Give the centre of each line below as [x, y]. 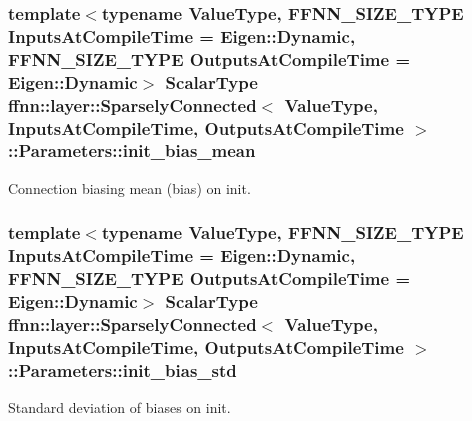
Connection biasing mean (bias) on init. [129, 187]
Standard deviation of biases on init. [119, 407]
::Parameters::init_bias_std [122, 369]
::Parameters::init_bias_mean [132, 150]
